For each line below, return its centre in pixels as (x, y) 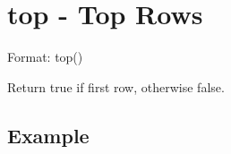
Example (48, 135)
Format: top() (45, 57)
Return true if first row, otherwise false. (116, 86)
